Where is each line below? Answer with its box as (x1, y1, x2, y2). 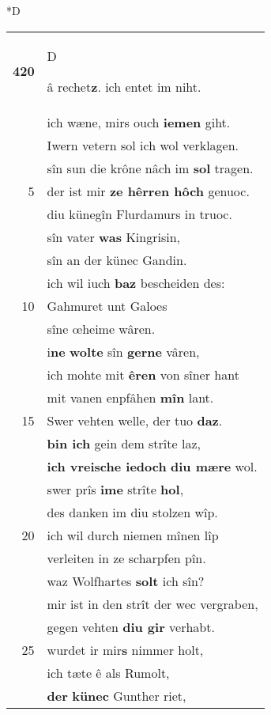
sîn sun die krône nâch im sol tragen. (47, 158, 254, 177)
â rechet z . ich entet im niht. (47, 77, 201, 96)
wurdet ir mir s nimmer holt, (47, 640, 204, 659)
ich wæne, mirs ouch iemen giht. (47, 112, 231, 131)
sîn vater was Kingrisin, (47, 227, 181, 246)
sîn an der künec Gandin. (47, 250, 187, 269)
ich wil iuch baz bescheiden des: (47, 273, 225, 292)
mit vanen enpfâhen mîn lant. (47, 388, 214, 407)
